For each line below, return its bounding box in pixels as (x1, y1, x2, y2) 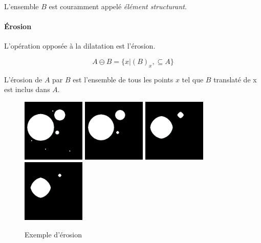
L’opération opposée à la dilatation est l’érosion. (4, 40, 156, 51)
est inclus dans (4, 84, 50, 95)
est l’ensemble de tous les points (73, 74, 173, 84)
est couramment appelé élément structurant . (49, 1, 187, 11)
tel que (182, 74, 204, 84)
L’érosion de (4, 74, 42, 84)
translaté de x (213, 74, 257, 84)
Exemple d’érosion (25, 229, 82, 239)
